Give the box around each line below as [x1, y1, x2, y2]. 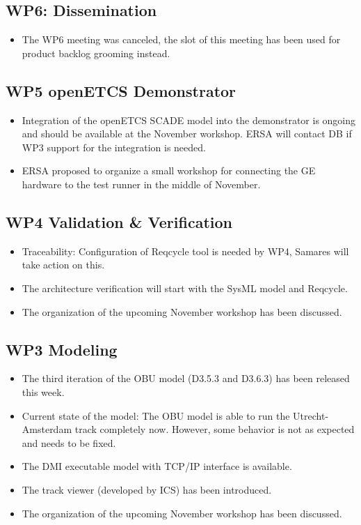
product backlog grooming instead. [22, 45, 170, 60]
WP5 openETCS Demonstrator [6, 79, 236, 101]
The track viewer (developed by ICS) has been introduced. [22, 482, 272, 496]
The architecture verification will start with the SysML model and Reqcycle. [22, 280, 348, 295]
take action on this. [22, 257, 105, 272]
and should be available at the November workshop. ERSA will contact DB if [22, 126, 352, 141]
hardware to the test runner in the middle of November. [22, 176, 261, 191]
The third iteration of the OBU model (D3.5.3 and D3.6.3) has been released [22, 371, 350, 386]
